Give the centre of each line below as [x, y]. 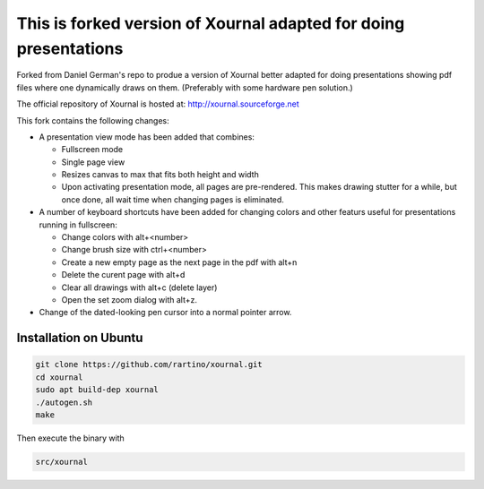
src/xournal [62, 462]
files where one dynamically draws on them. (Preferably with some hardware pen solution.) [185, 87]
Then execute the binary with [70, 438]
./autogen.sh [64, 402]
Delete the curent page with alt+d [123, 275]
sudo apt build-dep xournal [97, 390]
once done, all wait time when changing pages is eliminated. [173, 199]
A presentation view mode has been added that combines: [147, 137]
